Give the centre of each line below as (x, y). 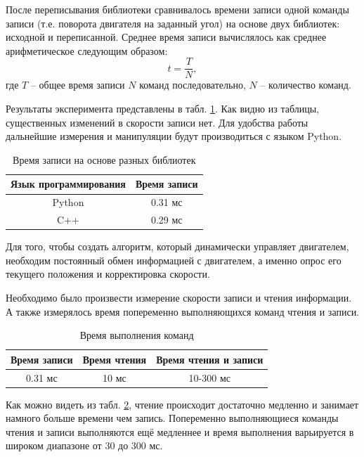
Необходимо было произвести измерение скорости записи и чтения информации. (179, 297)
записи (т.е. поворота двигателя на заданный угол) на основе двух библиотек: (173, 23)
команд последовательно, (193, 85)
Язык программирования (68, 184)
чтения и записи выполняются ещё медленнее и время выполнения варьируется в (180, 431)
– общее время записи (78, 85)
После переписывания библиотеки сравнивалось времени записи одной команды (177, 9)
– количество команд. (306, 85)
